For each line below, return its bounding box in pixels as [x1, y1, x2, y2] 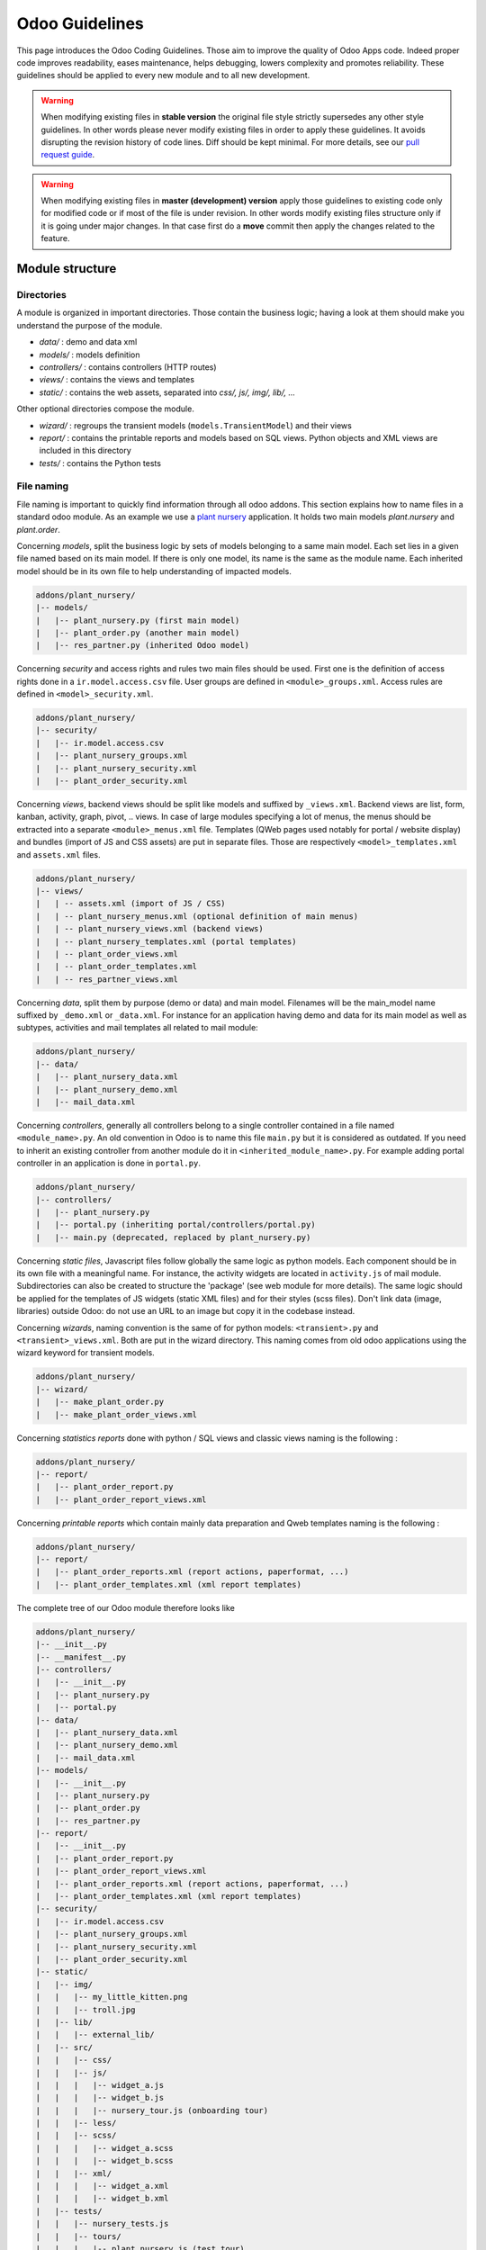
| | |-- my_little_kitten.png [35, 1992, 188, 2002]
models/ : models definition [39, 349, 140, 360]
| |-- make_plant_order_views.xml [35, 1409, 198, 1419]
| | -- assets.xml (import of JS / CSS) [35, 898, 226, 909]
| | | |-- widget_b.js [35, 2092, 165, 2103]
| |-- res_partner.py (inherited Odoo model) [35, 640, 249, 651]
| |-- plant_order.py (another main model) [35, 627, 240, 638]
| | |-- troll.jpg [35, 2004, 136, 2015]
